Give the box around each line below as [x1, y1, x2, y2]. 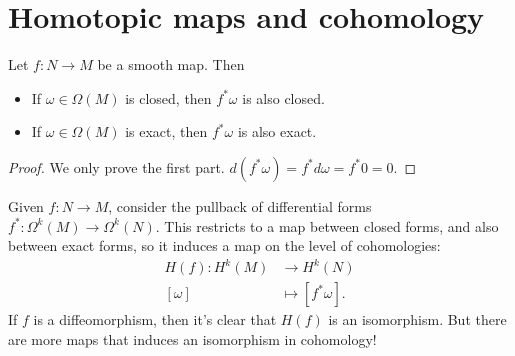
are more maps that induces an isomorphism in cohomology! [8, 328, 377, 349]
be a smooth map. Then [97, 54, 245, 75]
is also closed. [242, 87, 325, 108]
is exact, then [125, 121, 208, 142]
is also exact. [237, 121, 317, 142]
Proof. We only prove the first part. [8, 156, 225, 177]
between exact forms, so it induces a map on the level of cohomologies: [8, 235, 441, 256]
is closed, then [125, 87, 212, 108]
